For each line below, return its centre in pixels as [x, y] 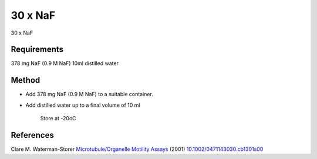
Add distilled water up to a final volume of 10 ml [83, 105]
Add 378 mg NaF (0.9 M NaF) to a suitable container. [90, 94]
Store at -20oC [58, 119]
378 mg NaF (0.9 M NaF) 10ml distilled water [65, 63]
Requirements [37, 50]
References [32, 135]
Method [26, 80]
